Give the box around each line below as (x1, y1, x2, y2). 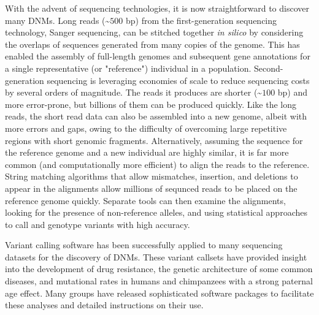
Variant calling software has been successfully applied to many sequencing (5, 238, 283, 251)
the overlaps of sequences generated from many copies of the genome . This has (5, 37, 300, 50)
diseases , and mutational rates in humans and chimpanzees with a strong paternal (5, 275, 313, 287)
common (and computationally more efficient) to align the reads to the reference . (5, 157, 310, 170)
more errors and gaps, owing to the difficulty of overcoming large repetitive (5, 121, 287, 134)
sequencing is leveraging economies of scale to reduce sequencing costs (47, 74, 310, 86)
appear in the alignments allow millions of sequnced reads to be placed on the (5, 181, 298, 194)
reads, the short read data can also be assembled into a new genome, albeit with (5, 110, 307, 123)
